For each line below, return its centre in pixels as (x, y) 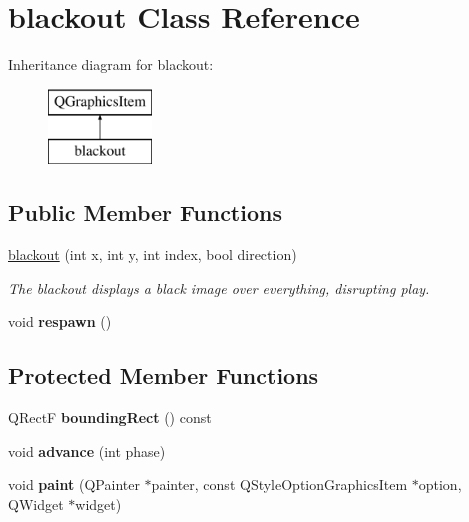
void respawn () (60, 321)
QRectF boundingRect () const (110, 417)
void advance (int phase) (87, 450)
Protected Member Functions (163, 375)
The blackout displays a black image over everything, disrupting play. (219, 287)
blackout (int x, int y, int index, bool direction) (152, 254)
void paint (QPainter (74, 484)
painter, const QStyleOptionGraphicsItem (279, 484)
